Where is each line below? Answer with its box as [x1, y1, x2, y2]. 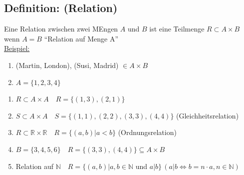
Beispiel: [4, 43, 30, 53]
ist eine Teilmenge [149, 23, 205, 34]
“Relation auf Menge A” [44, 33, 118, 43]
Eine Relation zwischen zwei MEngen [4, 23, 118, 34]
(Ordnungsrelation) [118, 127, 177, 137]
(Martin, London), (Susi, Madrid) [15, 59, 119, 70]
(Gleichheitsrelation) [176, 110, 239, 120]
